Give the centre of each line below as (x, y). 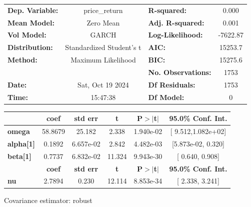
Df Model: (166, 97)
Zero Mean (103, 22)
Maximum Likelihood (103, 60)
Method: (22, 60)
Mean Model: (31, 22)
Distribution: (30, 47)
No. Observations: (180, 72)
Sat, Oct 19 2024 (103, 84)
